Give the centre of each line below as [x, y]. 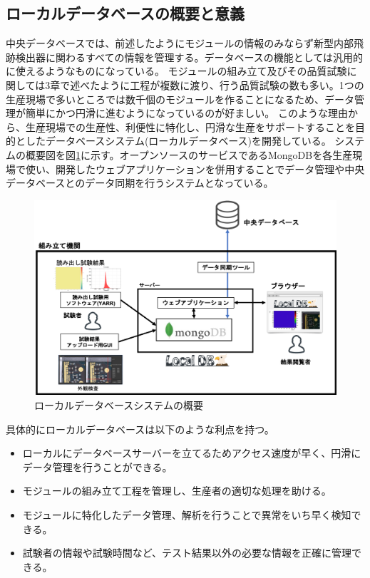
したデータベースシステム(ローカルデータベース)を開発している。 [178, 141]
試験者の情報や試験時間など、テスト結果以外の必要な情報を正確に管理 [187, 553]
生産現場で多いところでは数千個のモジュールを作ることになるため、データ [180, 99]
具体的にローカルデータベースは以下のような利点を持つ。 [140, 429]
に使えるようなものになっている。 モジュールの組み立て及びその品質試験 [176, 71]
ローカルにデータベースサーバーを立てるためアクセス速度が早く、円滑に [192, 453]
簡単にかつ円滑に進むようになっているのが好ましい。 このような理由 [186, 113]
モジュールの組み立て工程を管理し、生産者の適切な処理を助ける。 [177, 491]
